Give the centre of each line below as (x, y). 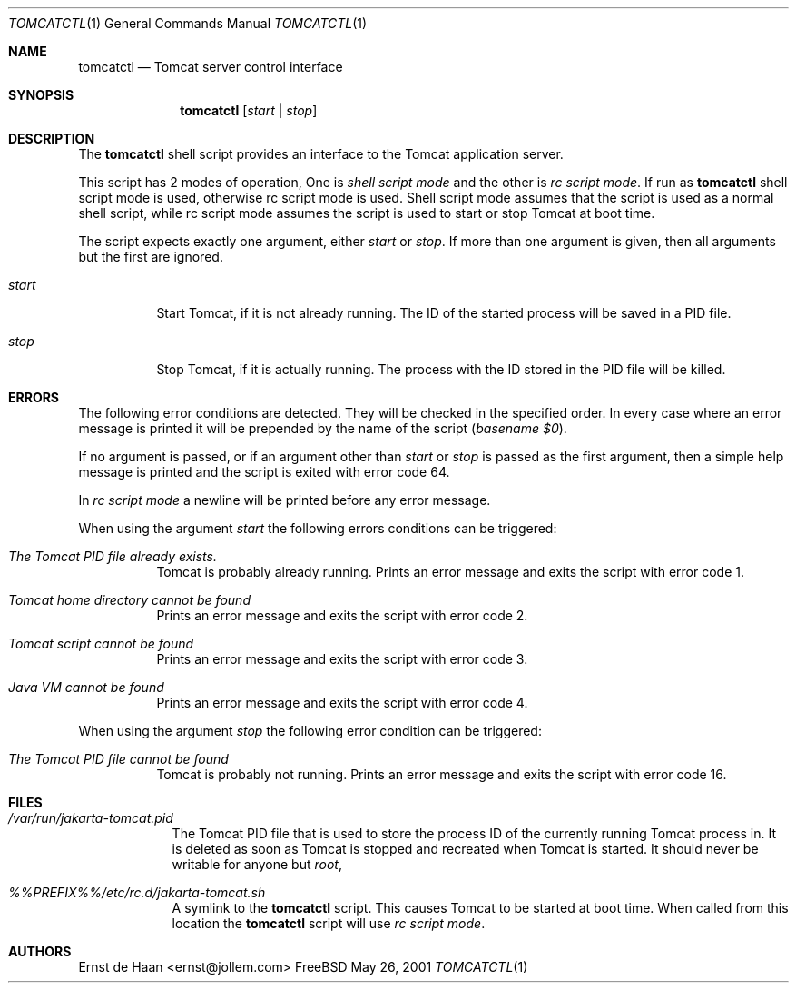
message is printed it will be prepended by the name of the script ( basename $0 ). (323, 428)
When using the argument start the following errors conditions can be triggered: (318, 528)
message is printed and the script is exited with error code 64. (264, 472)
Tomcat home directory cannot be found (129, 600)
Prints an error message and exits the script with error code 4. (342, 703)
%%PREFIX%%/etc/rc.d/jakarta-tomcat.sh (137, 892)
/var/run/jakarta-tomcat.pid (91, 818)
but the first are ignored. (151, 257)
